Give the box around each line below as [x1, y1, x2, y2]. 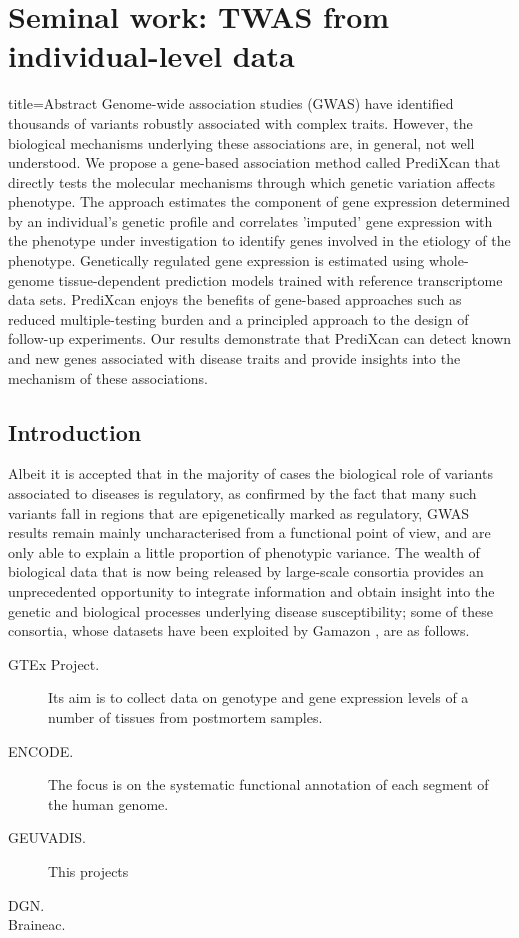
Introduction [8, 416, 142, 447]
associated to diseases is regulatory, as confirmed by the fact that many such [8, 483, 477, 504]
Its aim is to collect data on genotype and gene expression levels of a [48, 687, 469, 708]
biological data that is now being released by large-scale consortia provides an [8, 561, 484, 582]
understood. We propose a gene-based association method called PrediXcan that [8, 152, 501, 173]
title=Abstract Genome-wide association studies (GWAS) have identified [8, 93, 454, 114]
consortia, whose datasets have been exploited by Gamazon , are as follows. [8, 620, 470, 641]
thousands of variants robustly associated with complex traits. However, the [8, 112, 473, 133]
